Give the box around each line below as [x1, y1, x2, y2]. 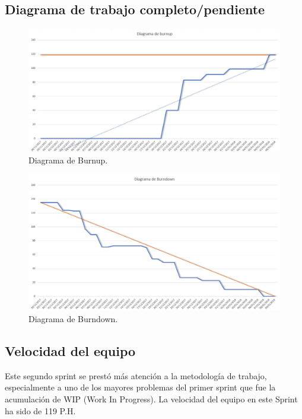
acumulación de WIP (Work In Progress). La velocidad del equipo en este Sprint [5, 392, 298, 405]
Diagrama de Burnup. [28, 153, 108, 166]
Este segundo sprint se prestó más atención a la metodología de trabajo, [5, 369, 267, 382]
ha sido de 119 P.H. [5, 404, 76, 417]
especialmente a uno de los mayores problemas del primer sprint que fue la [5, 381, 276, 393]
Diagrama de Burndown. [28, 312, 118, 325]
